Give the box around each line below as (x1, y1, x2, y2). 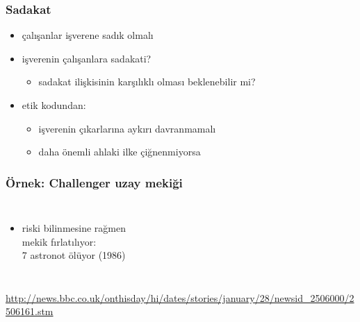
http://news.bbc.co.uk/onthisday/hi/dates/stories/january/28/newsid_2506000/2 (6, 290, 354, 305)
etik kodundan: (22, 98, 86, 112)
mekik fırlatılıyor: (22, 234, 97, 248)
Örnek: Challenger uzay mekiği (6, 173, 183, 191)
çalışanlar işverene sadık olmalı (22, 28, 154, 42)
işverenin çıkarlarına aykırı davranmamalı (38, 121, 216, 135)
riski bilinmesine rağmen (22, 221, 126, 235)
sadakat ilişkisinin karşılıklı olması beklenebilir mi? (38, 74, 256, 89)
